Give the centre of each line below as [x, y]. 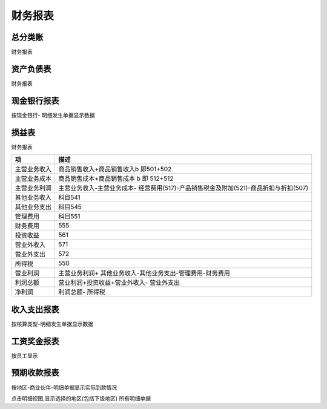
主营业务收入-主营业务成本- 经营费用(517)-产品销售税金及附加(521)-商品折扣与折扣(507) [183, 188]
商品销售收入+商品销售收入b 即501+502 [115, 169]
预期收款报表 [35, 373]
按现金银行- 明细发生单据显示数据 [53, 115]
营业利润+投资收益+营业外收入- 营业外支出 [119, 283]
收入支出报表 [35, 309]
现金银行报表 [35, 101]
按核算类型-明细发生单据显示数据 [52, 324]
